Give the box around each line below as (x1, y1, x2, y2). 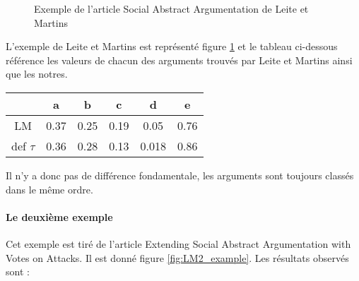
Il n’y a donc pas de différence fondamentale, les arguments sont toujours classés (6, 167, 354, 182)
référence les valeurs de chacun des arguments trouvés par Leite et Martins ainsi (6, 52, 353, 67)
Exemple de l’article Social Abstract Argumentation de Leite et (34, 1, 309, 16)
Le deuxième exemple (6, 209, 113, 224)
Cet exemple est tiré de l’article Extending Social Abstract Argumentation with (6, 236, 351, 251)
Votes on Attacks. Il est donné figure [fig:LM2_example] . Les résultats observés (6, 250, 349, 265)
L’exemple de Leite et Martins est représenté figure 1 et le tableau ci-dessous (6, 39, 338, 54)
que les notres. (6, 66, 68, 81)
